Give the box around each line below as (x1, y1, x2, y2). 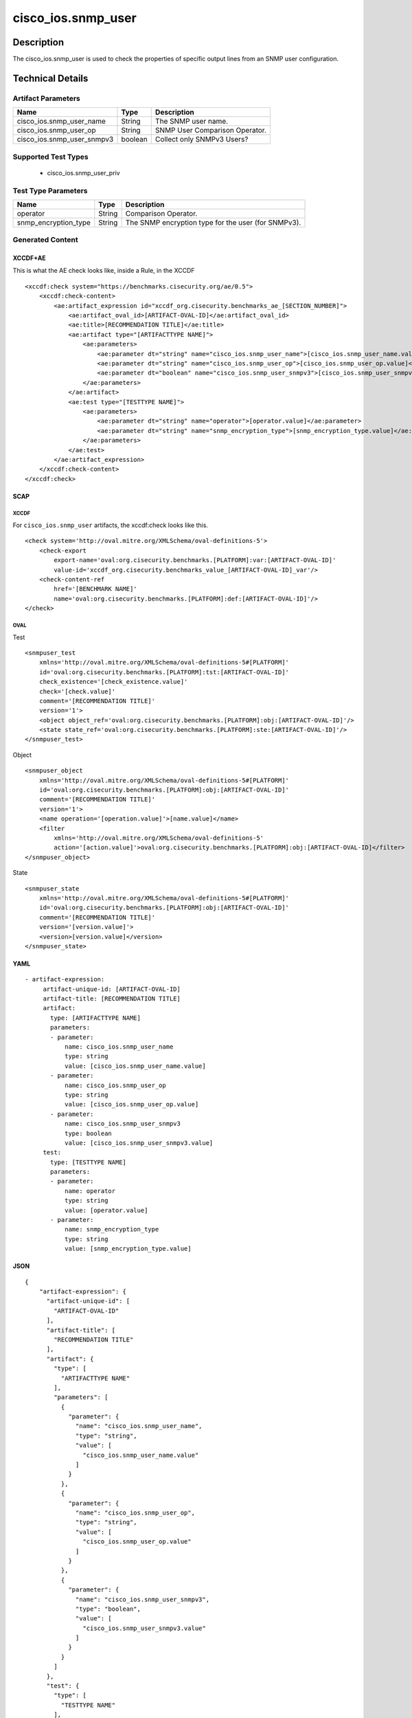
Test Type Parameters (12, 186, 88, 195)
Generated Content (12, 235, 78, 245)
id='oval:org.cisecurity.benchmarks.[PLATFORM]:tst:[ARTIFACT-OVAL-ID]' (38, 668, 290, 676)
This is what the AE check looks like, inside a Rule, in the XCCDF (12, 267, 195, 275)
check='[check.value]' (38, 687, 116, 695)
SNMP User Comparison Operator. (154, 126, 267, 135)
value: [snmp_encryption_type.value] (64, 1245, 192, 1253)
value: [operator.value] (64, 1206, 148, 1214)
